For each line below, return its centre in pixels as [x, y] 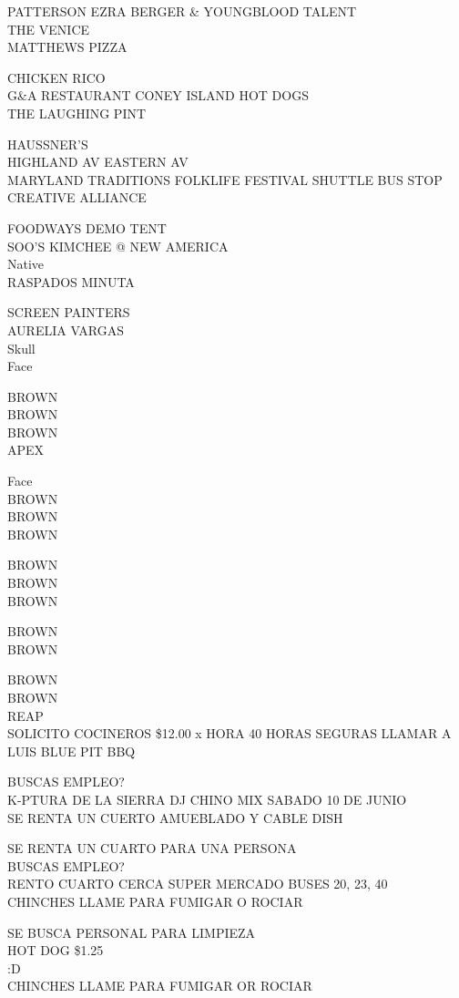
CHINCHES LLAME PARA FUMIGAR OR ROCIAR [160, 986]
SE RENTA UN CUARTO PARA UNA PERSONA [152, 848]
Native [26, 264]
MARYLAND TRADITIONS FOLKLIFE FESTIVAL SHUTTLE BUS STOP [225, 179]
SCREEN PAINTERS [69, 312]
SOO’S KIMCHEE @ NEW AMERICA [118, 246]
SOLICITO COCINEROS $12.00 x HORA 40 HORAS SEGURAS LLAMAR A [229, 733]
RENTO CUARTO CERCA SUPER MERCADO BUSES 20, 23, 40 [198, 884]
